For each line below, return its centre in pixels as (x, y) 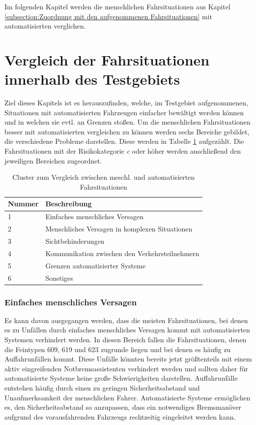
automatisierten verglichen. (45, 26)
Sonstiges (59, 278)
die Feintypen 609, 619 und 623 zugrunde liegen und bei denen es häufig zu (118, 349)
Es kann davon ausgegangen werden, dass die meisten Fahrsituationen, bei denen (126, 320)
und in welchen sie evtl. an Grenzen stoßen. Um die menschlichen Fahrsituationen (128, 122)
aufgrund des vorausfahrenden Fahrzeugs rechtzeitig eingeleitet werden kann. (120, 416)
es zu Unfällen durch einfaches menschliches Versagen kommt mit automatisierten (127, 330)
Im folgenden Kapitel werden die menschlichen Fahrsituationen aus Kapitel (117, 6)
